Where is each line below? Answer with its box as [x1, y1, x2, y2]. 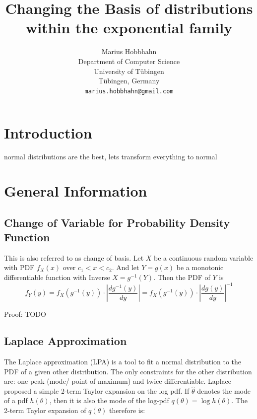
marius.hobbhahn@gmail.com [84, 87, 174, 95]
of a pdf [4, 395, 28, 406]
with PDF [4, 262, 35, 273]
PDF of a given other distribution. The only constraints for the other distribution [4, 366, 252, 376]
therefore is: [109, 405, 145, 415]
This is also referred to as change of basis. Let [4, 252, 144, 263]
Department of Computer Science [78, 56, 180, 66]
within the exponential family [25, 17, 233, 38]
